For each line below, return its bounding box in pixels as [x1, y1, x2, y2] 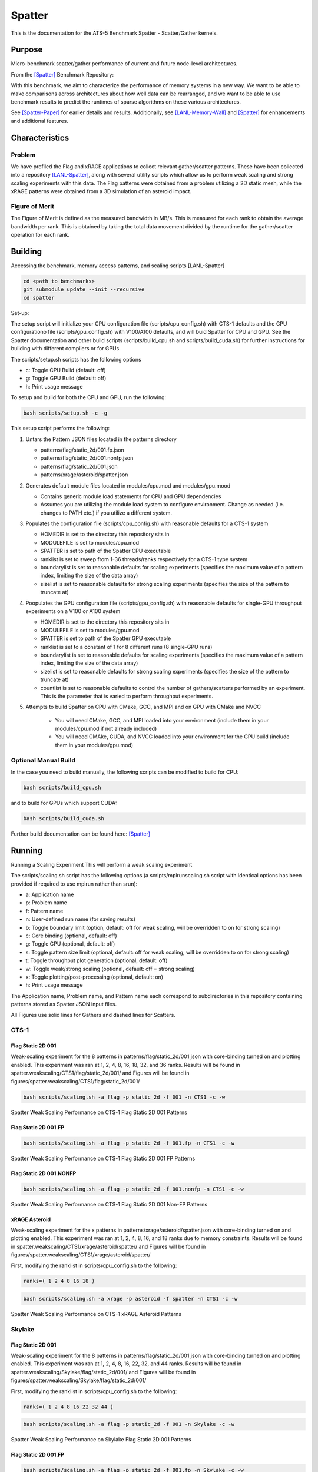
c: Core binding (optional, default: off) [25, 932, 117, 939]
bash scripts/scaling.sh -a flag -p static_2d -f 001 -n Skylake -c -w [23, 1421, 235, 1428]
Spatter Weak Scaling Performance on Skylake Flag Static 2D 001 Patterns [11, 1436, 191, 1443]
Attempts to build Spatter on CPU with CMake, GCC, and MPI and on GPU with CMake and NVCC [25, 704, 261, 711]
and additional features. [11, 117, 69, 124]
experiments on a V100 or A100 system [25, 608, 121, 615]
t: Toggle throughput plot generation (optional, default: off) [25, 957, 168, 964]
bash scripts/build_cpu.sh [23, 784, 101, 791]
